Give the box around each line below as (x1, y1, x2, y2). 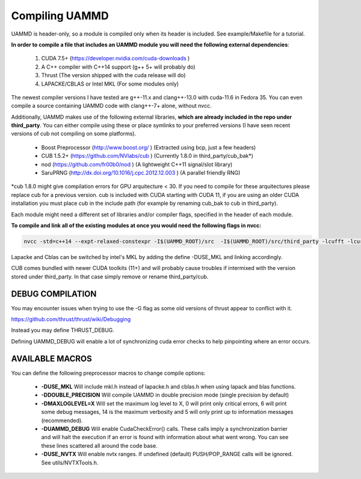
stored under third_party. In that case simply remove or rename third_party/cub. (11, 273, 209, 280)
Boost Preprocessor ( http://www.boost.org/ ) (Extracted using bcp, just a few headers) (41, 143, 256, 151)
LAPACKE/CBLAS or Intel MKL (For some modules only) (41, 80, 179, 87)
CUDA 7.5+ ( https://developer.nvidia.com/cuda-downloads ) (41, 55, 190, 62)
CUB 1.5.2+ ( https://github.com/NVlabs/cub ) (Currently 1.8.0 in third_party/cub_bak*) (41, 152, 254, 160)
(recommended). (41, 416, 84, 424)
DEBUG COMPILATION (11, 289, 97, 299)
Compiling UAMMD (11, 9, 109, 22)
